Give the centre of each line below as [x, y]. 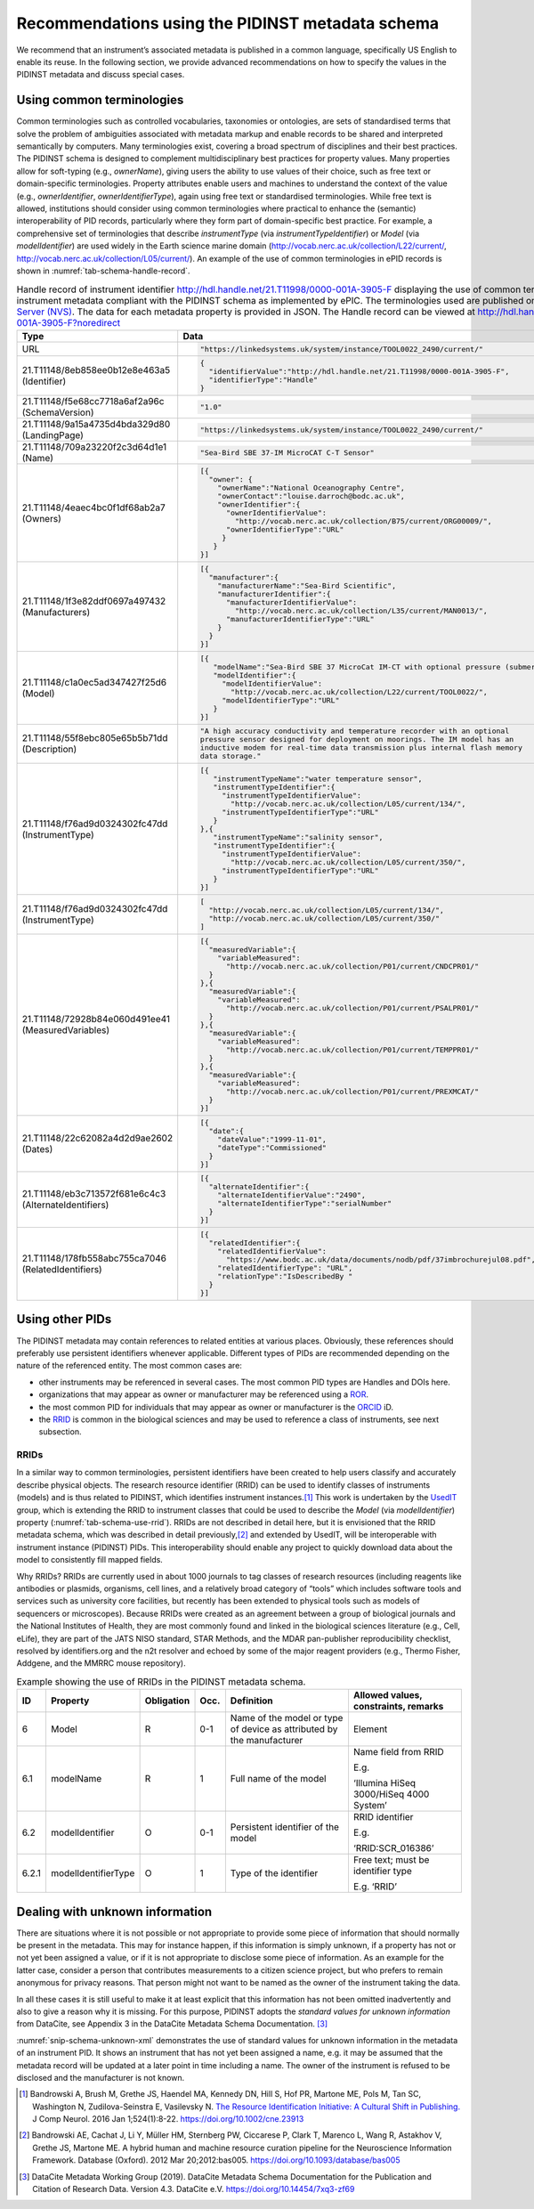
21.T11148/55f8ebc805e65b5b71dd [95, 738]
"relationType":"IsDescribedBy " [285, 1276]
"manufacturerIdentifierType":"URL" [300, 619]
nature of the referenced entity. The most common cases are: [129, 1366]
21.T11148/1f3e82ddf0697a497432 [94, 601]
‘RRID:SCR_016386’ [393, 1848]
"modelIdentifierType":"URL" [280, 700]
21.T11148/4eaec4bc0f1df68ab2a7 [94, 508]
